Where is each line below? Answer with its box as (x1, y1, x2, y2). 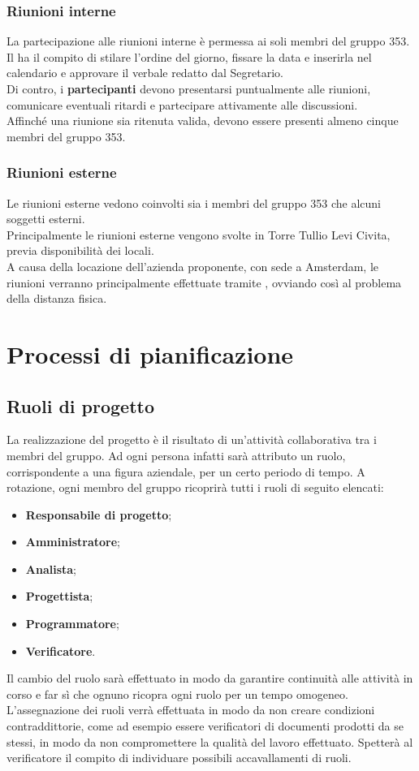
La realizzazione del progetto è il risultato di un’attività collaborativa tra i (6, 431, 377, 448)
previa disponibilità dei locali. (6, 242, 154, 259)
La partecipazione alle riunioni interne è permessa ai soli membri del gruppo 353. (6, 32, 410, 50)
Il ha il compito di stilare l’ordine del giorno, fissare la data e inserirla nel (6, 48, 372, 65)
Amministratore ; (25, 533, 120, 550)
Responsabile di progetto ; (25, 506, 172, 523)
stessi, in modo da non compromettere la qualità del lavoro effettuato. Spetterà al (6, 733, 413, 750)
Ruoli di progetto (6, 393, 154, 418)
